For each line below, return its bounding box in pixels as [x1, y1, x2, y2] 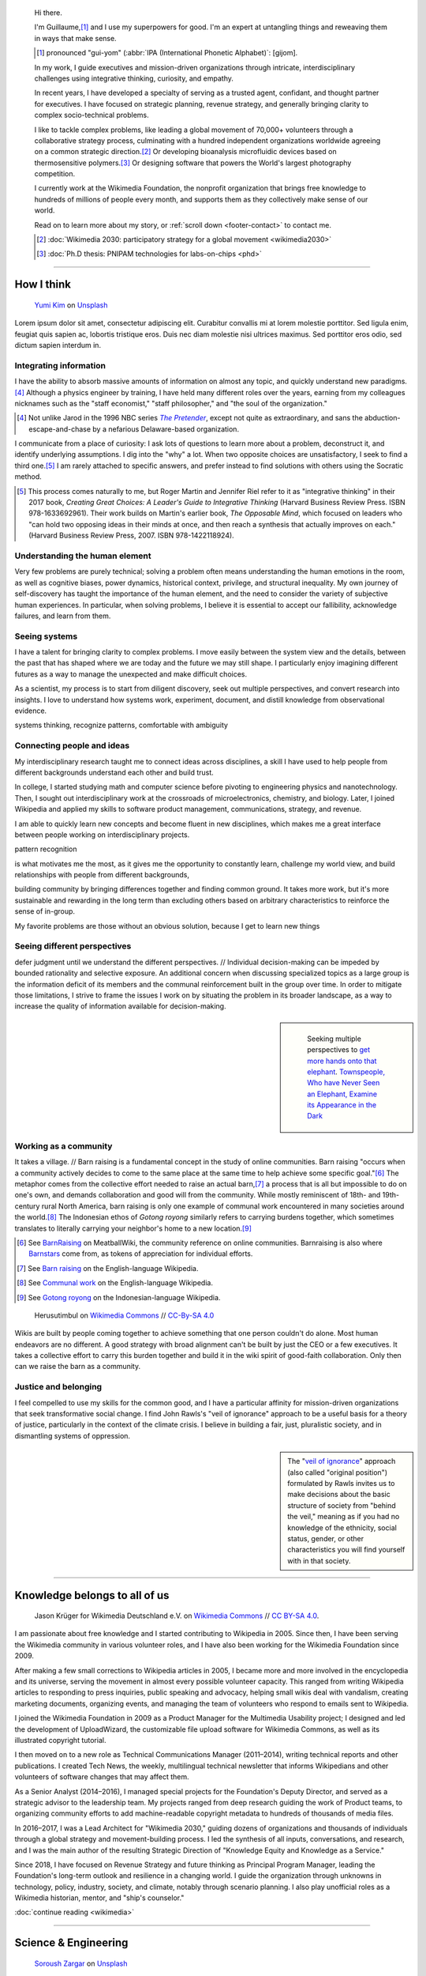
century [14, 1201, 40, 1211]
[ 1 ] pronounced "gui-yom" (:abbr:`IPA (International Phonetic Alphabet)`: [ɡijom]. [36, 48, 298, 58]
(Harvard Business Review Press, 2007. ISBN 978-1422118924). [28, 530, 234, 541]
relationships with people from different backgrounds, [14, 870, 189, 880]
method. [14, 472, 43, 481]
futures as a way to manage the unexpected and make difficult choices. [14, 669, 248, 679]
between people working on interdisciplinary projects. [14, 830, 190, 839]
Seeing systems [14, 631, 78, 642]
